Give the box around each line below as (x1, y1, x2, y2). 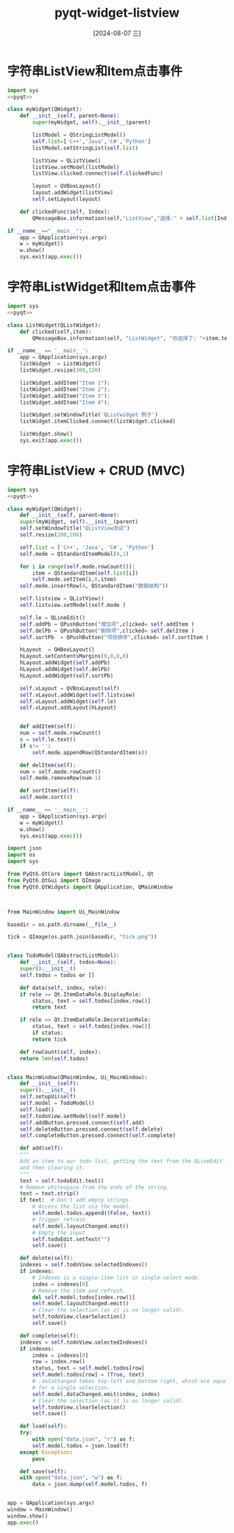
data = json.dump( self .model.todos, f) (32, 1481, 148, 1488)
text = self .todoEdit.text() (19, 1177, 104, 1184)
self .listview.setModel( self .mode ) (19, 602, 127, 609)
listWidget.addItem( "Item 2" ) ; (19, 386, 111, 393)
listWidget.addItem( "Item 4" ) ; (19, 399, 111, 406)
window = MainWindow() (7, 1506, 73, 1513)
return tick (32, 1036, 68, 1043)
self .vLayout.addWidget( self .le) (19, 698, 117, 705)
